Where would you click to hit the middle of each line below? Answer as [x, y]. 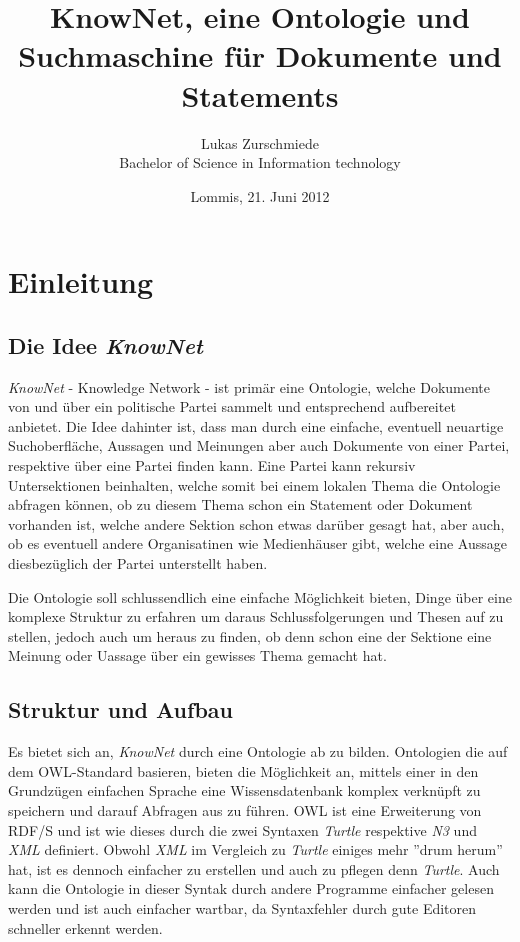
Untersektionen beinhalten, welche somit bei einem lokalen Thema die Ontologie [254, 484]
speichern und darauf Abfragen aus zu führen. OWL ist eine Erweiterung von [245, 809]
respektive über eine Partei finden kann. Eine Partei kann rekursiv [212, 465]
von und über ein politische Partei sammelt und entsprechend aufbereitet [232, 406]
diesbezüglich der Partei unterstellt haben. [138, 563]
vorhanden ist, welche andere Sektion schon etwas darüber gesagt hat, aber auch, [256, 523]
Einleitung [81, 281]
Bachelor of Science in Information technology [260, 162]
